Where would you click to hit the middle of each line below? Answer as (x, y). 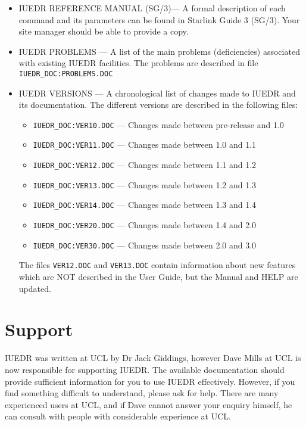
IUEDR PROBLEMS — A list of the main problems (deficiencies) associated (159, 51)
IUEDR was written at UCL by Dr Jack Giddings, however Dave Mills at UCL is (153, 358)
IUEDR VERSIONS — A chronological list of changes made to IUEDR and (157, 93)
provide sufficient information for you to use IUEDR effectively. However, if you (150, 381)
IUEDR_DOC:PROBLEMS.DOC (66, 74)
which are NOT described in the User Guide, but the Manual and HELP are (158, 277)
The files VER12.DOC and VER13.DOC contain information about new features (157, 265)
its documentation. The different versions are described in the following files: (158, 105)
